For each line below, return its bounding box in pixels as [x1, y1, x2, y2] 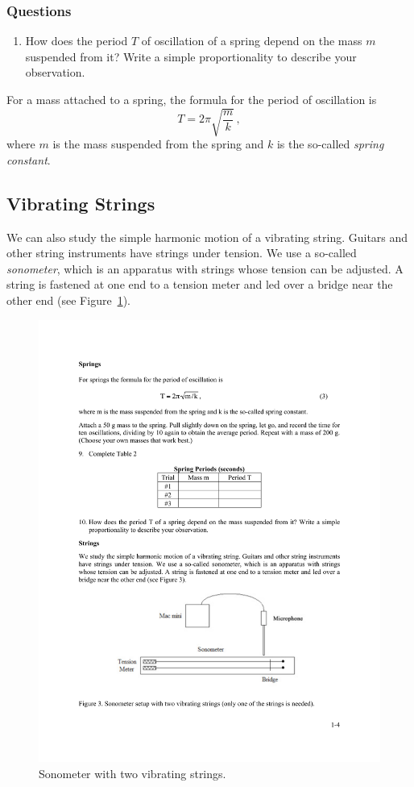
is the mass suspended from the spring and [52, 135, 264, 152]
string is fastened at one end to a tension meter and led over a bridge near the [6, 276, 393, 293]
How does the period [25, 32, 128, 49]
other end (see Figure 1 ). [6, 291, 130, 308]
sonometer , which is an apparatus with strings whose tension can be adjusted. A [6, 260, 404, 277]
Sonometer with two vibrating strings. [39, 764, 226, 781]
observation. [25, 64, 85, 81]
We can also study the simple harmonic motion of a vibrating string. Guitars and [6, 228, 408, 245]
